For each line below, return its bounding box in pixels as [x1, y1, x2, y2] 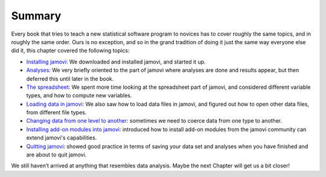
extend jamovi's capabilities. [26, 134, 97, 141]
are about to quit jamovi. [26, 151, 87, 158]
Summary [11, 9, 62, 22]
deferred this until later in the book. [26, 75, 114, 82]
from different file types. [26, 109, 87, 116]
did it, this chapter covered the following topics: [11, 47, 130, 54]
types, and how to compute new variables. [26, 92, 132, 99]
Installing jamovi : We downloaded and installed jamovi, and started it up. [26, 58, 206, 65]
